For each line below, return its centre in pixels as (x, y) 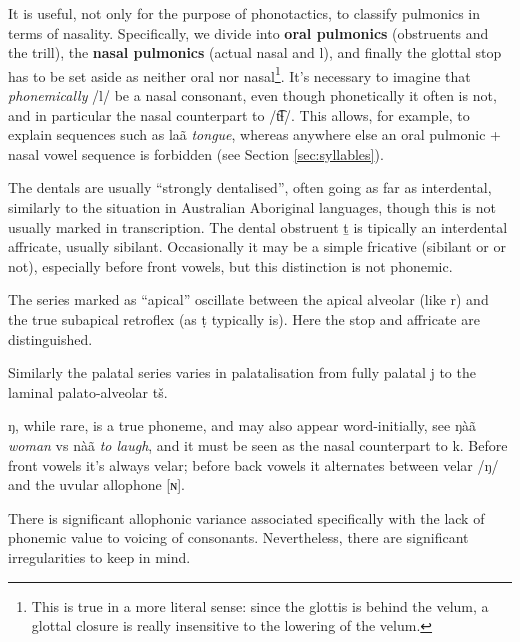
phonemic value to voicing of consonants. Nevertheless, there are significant (238, 537)
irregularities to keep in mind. (99, 556)
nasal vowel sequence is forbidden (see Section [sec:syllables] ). (196, 153)
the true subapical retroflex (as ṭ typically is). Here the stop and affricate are (244, 318)
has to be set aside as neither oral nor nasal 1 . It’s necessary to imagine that (239, 74)
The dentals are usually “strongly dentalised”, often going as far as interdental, (250, 187)
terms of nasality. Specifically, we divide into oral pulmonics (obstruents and (248, 32)
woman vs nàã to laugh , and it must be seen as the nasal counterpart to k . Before (258, 444)
